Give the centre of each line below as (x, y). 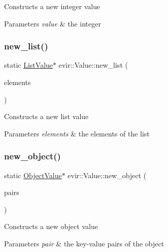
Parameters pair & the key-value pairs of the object (84, 243)
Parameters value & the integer (53, 23)
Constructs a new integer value (52, 6)
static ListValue (29, 65)
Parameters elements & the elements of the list (77, 133)
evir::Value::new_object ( (107, 175)
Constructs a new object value (51, 226)
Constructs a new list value (46, 116)
